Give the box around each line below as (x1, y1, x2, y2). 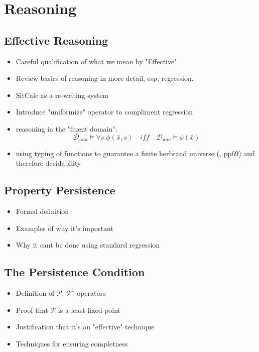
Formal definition (16, 205, 69, 216)
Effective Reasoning (4, 32, 108, 48)
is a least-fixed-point (58, 304, 121, 315)
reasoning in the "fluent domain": (16, 123, 117, 134)
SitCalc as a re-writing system (16, 89, 109, 100)
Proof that (16, 304, 48, 315)
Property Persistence (4, 182, 115, 198)
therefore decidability (16, 158, 81, 168)
